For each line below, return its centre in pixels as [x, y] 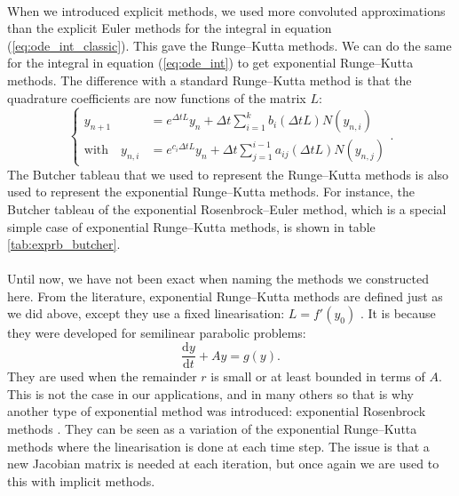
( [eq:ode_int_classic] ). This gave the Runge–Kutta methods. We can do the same [229, 45]
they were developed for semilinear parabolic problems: [157, 333]
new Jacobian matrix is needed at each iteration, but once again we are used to [223, 464]
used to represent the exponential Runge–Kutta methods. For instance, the [211, 192]
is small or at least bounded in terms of [318, 376]
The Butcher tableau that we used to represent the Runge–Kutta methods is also [228, 174]
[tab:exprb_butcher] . [64, 244]
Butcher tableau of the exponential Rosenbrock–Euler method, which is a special [227, 208]
